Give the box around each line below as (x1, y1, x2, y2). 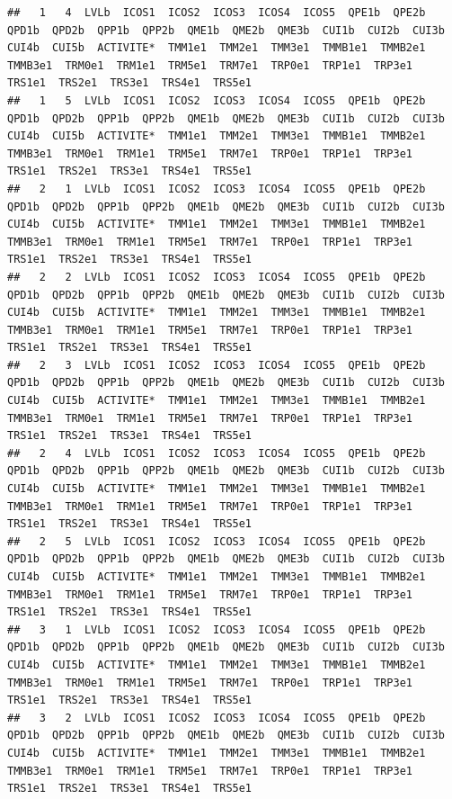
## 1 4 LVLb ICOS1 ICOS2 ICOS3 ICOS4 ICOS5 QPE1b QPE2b (7, 6, 426, 19)
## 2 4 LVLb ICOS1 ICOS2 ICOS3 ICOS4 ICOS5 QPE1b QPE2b (7, 446, 426, 460)
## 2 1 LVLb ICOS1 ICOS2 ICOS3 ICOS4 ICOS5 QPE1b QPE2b (7, 182, 426, 195)
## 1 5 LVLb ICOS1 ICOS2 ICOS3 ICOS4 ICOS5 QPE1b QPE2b (7, 94, 426, 107)
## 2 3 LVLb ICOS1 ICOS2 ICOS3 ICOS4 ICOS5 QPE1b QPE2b (7, 358, 426, 372)
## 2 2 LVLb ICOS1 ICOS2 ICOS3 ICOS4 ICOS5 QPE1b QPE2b (7, 270, 426, 283)
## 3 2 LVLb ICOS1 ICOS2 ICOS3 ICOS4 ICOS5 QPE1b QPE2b (7, 711, 426, 724)
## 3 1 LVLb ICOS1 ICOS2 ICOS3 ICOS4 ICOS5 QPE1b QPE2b (7, 623, 426, 636)
